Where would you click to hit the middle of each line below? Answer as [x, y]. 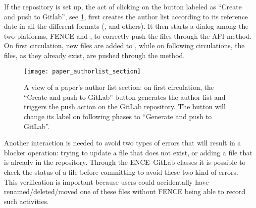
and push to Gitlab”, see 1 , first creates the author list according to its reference [126, 16]
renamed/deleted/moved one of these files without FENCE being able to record [125, 191]
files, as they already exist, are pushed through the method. [95, 55]
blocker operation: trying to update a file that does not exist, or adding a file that [128, 152]
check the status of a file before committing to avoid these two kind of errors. [121, 172]
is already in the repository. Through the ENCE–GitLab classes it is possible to [125, 162]
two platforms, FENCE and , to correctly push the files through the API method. [128, 35]
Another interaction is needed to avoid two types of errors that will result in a [123, 143]
